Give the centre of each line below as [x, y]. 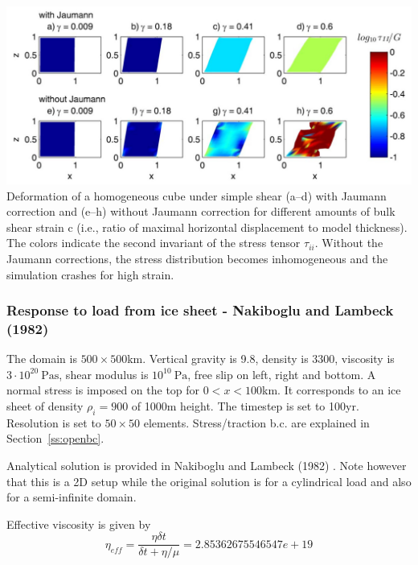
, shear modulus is [104, 374]
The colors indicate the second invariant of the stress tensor [154, 243]
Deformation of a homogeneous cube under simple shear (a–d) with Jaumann [197, 195]
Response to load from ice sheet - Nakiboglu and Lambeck [200, 310]
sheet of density [45, 406]
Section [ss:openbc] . [55, 438]
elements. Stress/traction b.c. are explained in [256, 422]
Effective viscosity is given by [79, 524]
